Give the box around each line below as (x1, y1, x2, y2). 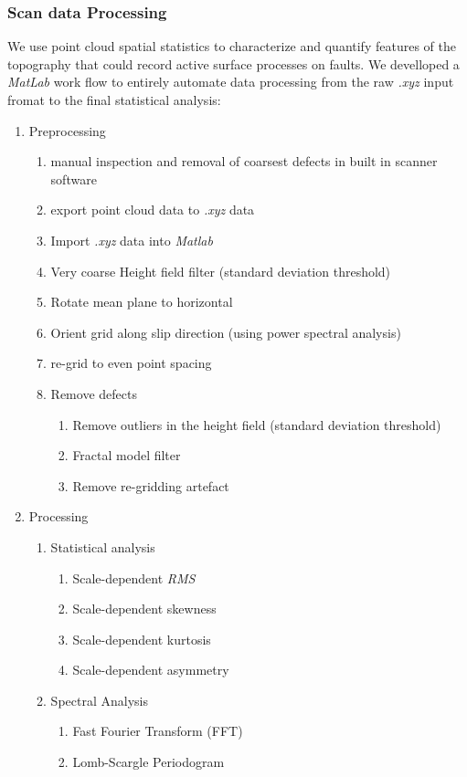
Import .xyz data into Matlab (50, 230, 213, 249)
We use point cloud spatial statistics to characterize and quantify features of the (7, 37, 456, 56)
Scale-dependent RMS (72, 568, 196, 587)
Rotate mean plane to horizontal (50, 292, 233, 311)
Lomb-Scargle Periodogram (72, 752, 225, 772)
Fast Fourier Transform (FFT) (72, 721, 243, 740)
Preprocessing (28, 121, 106, 140)
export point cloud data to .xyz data (50, 200, 255, 219)
